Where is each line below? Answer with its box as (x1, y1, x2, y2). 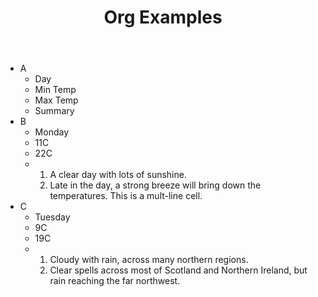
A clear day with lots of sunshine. (49, 169, 187, 181)
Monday (34, 126, 70, 138)
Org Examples (103, 6, 223, 29)
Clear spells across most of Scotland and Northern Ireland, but (49, 264, 308, 276)
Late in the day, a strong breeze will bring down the (49, 179, 262, 191)
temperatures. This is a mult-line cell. (49, 190, 203, 202)
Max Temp (34, 94, 79, 106)
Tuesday (34, 211, 71, 223)
